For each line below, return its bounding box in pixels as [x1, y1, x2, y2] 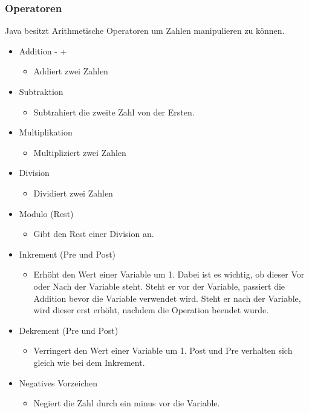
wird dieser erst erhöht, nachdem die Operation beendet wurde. [33, 304, 269, 316]
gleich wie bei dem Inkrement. [33, 356, 145, 368]
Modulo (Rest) [19, 207, 74, 220]
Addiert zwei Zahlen [33, 65, 108, 77]
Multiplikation [19, 126, 73, 138]
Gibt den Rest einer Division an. [33, 227, 154, 240]
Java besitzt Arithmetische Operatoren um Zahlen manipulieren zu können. [5, 24, 285, 37]
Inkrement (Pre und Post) [19, 247, 116, 260]
